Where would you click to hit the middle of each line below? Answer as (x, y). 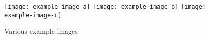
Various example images (41, 31)
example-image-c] (33, 15)
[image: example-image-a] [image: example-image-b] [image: (105, 7)
